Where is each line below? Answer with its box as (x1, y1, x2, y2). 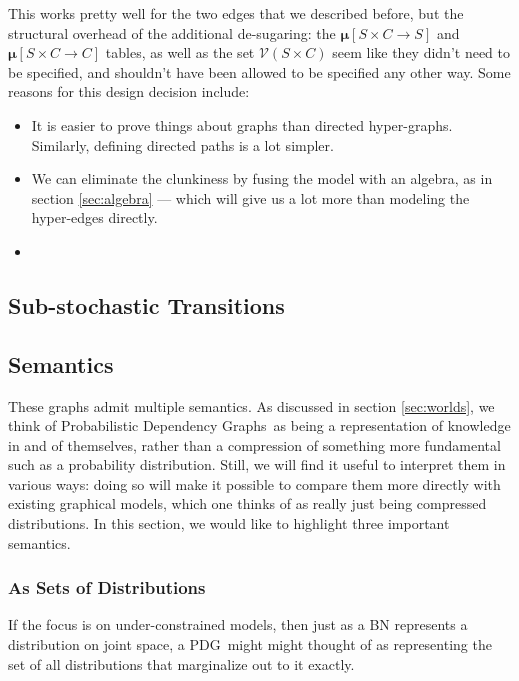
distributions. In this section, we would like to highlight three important (8, 513, 450, 534)
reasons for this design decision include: (8, 81, 250, 102)
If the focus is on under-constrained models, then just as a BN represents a (8, 614, 468, 635)
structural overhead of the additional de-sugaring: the (8, 22, 336, 43)
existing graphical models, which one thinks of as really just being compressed (8, 493, 487, 514)
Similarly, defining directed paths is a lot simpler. (31, 134, 334, 155)
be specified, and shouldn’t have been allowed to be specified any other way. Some (8, 61, 511, 82)
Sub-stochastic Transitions (8, 289, 285, 320)
